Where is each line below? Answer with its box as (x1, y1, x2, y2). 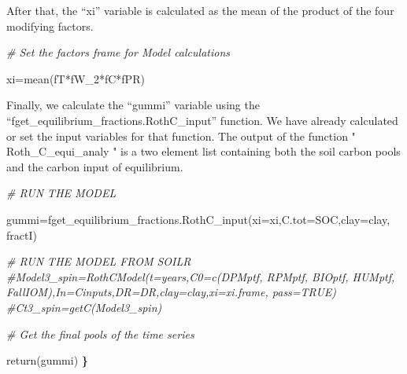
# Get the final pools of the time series (6, 325, 194, 342)
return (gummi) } (6, 352, 88, 368)
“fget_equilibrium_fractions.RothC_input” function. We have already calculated (6, 112, 398, 128)
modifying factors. (6, 17, 94, 34)
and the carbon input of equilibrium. (6, 158, 183, 174)
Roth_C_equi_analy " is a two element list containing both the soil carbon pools (6, 143, 401, 159)
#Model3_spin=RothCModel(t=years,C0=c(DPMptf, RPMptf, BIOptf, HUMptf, (6, 268, 395, 284)
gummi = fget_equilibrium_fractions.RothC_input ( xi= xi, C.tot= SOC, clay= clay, (6, 211, 390, 227)
